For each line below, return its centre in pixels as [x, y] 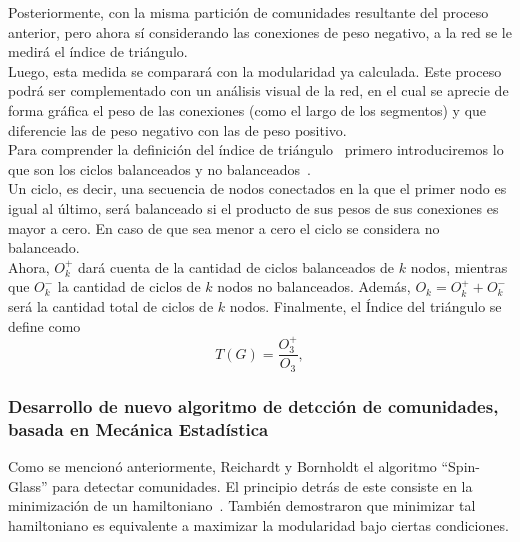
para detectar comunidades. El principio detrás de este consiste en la [262, 485]
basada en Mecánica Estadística [138, 428]
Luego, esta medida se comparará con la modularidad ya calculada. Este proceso [255, 70]
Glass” [28, 485]
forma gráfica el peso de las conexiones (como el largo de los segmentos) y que [247, 109]
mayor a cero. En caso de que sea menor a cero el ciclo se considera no [224, 227]
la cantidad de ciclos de [129, 286]
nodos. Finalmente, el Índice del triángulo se [365, 305]
